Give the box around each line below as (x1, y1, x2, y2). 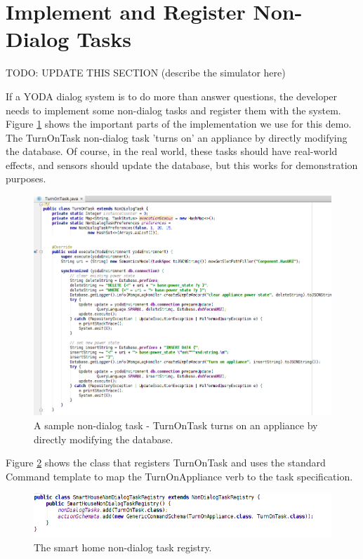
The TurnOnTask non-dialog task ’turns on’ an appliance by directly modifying (6, 130, 348, 144)
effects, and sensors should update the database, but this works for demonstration (6, 157, 358, 172)
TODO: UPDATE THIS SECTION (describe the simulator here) (6, 65, 286, 80)
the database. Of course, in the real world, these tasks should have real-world (6, 144, 338, 159)
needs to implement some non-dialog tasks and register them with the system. (6, 102, 341, 117)
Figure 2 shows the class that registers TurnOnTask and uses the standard (6, 455, 326, 470)
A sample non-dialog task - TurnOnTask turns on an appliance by (34, 417, 318, 432)
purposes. (6, 171, 46, 186)
